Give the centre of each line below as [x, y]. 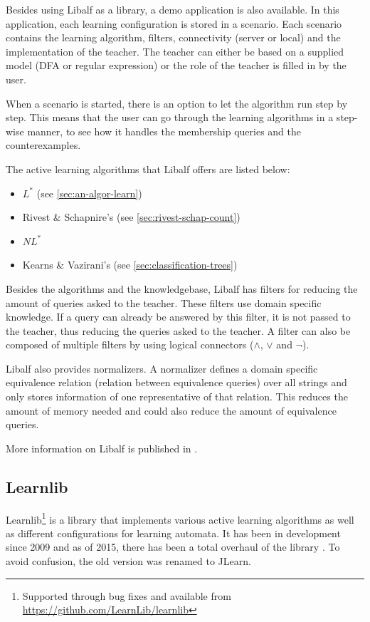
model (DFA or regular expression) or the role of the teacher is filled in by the [176, 65]
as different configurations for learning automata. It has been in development [173, 533]
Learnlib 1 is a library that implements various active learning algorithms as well [180, 518]
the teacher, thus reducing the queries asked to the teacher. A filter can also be [178, 330]
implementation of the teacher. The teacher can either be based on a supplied [175, 51]
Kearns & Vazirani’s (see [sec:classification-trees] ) [130, 265]
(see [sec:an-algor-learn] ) [89, 193]
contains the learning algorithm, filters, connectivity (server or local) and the [173, 37]
